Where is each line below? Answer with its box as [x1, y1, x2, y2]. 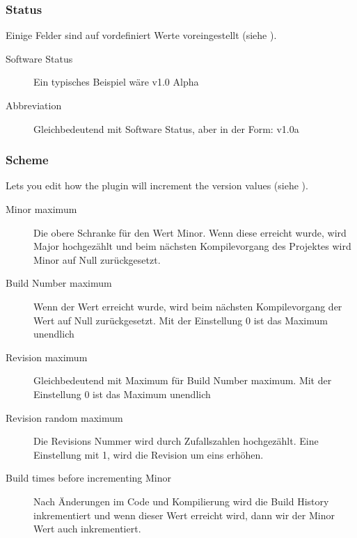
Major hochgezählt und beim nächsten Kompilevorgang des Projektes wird [33, 239, 351, 253]
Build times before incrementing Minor [6, 470, 172, 485]
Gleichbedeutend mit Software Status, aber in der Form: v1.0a [33, 121, 299, 136]
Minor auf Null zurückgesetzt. [33, 252, 161, 267]
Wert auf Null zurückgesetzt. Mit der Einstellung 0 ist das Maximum [33, 312, 328, 327]
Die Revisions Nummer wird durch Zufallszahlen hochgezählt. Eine [33, 434, 319, 448]
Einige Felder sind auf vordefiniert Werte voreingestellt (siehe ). [6, 28, 277, 42]
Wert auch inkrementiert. [33, 521, 141, 536]
